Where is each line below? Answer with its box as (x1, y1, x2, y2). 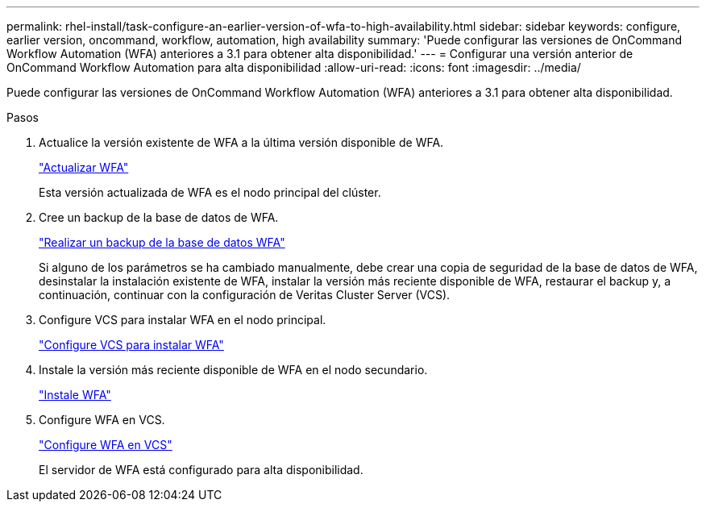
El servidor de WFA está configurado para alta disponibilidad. (39, 463, 363, 477)
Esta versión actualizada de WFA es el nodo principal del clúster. (39, 185, 381, 199)
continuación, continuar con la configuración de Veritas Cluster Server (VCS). (39, 288, 451, 302)
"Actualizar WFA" (39, 160, 129, 174)
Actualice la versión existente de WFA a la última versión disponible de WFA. (39, 135, 444, 149)
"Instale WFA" (39, 388, 111, 402)
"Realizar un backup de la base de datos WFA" (39, 235, 285, 249)
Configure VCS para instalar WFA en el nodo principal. (39, 313, 326, 327)
